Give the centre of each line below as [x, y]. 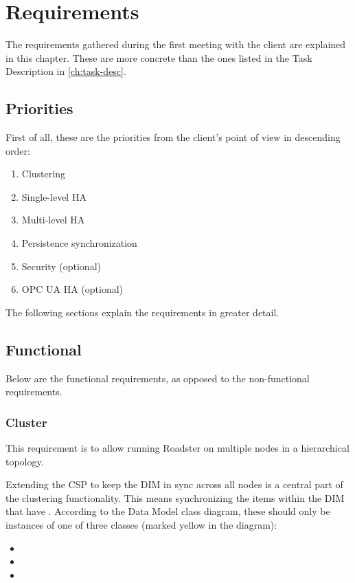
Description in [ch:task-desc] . [66, 71]
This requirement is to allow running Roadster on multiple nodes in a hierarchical [177, 448]
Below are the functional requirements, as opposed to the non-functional [158, 378]
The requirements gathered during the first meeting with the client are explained [176, 44]
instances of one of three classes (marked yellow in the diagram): [141, 525]
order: [18, 150]
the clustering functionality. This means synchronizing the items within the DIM [175, 497]
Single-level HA [54, 196]
